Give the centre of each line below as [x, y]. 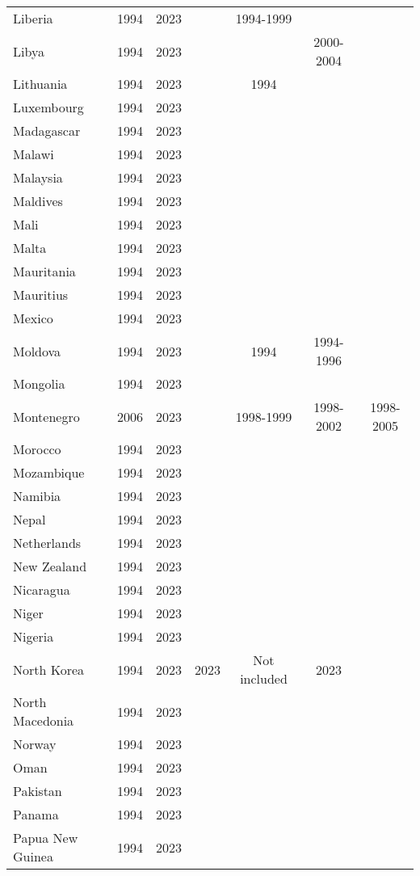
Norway [35, 744]
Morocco [37, 449]
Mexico [33, 318]
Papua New [46, 838]
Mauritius [41, 295]
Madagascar [47, 131]
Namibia [37, 496]
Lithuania [40, 84]
